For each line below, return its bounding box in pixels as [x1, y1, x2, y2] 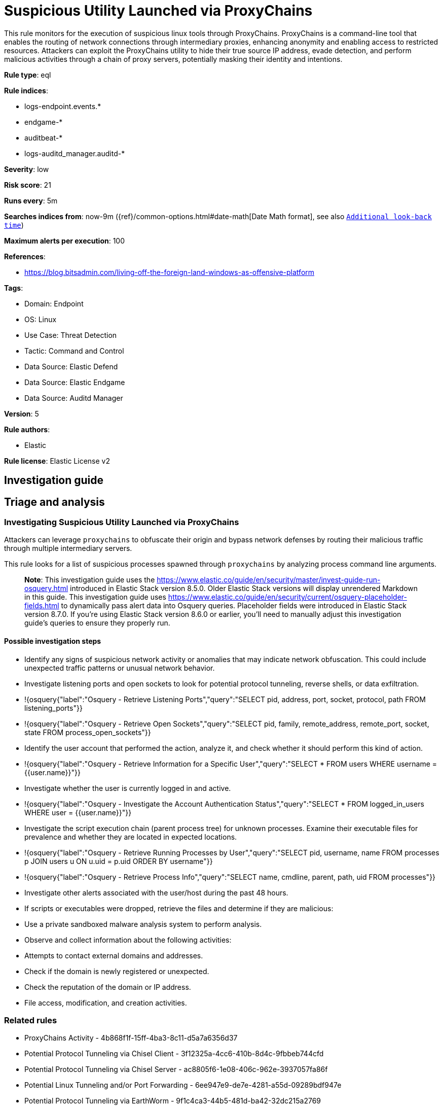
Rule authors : [4, 425, 50, 434]
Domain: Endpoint [24, 299, 84, 308]
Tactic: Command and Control [24, 346, 124, 355]
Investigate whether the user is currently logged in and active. [24, 783, 231, 792]
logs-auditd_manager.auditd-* [24, 149, 125, 158]
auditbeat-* [24, 133, 63, 142]
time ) [4, 220, 24, 229]
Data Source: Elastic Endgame [24, 377, 125, 387]
